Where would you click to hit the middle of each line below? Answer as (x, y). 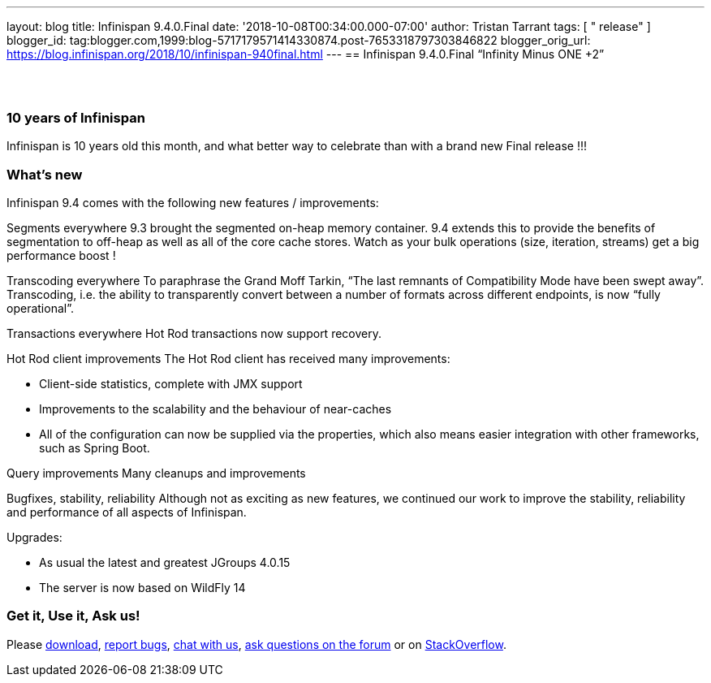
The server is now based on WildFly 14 (142, 587)
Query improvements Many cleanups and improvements (156, 473)
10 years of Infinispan (76, 117)
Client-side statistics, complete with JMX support (171, 383)
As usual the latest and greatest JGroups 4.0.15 (165, 562)
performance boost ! (61, 255)
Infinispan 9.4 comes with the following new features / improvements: (193, 202)
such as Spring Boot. (95, 447)
